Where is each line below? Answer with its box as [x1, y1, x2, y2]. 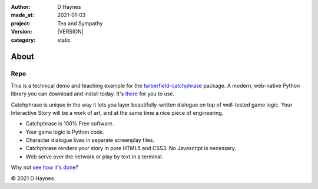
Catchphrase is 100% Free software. [25, 120, 114, 127]
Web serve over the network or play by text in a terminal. [25, 153, 164, 160]
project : [11, 19, 31, 26]
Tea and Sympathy [57, 19, 103, 26]
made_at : [11, 12, 35, 19]
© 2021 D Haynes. [11, 174, 56, 182]
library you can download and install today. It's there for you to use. [11, 90, 175, 97]
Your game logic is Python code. [25, 128, 105, 135]
